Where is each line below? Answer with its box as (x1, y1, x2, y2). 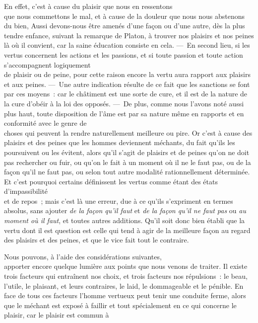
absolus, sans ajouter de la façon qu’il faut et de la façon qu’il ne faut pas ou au (4, 205, 246, 216)
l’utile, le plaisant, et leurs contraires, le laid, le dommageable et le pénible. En (4, 280, 244, 291)
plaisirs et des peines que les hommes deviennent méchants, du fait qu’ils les (4, 137, 235, 148)
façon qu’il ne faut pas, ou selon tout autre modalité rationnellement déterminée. (4, 166, 250, 177)
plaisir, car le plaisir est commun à (4, 310, 109, 320)
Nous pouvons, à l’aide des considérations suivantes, (4, 251, 162, 261)
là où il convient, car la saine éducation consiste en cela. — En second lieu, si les (4, 40, 250, 50)
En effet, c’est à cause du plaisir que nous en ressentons (4, 1, 173, 11)
